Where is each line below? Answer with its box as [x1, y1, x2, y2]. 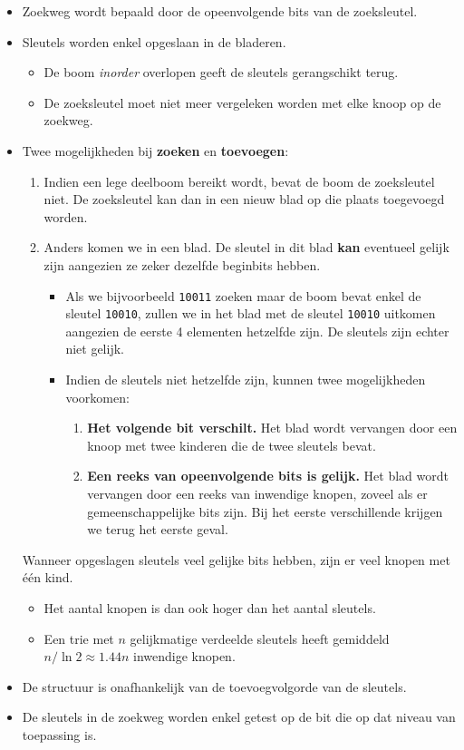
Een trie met [43, 628, 114, 648]
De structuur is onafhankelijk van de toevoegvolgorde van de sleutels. [22, 677, 407, 696]
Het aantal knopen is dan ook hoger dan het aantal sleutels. [43, 598, 376, 617]
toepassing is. [22, 725, 97, 744]
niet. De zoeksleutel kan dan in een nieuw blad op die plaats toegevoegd [43, 190, 445, 209]
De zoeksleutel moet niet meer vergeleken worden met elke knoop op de [43, 93, 441, 112]
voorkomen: [65, 387, 130, 406]
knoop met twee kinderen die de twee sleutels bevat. [87, 435, 376, 454]
